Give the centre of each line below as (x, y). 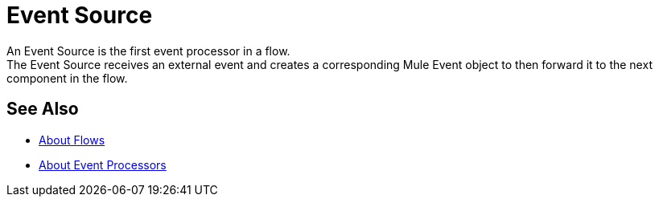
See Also (43, 109)
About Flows (72, 140)
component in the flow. (67, 78)
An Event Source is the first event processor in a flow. (148, 51)
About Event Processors (103, 164)
